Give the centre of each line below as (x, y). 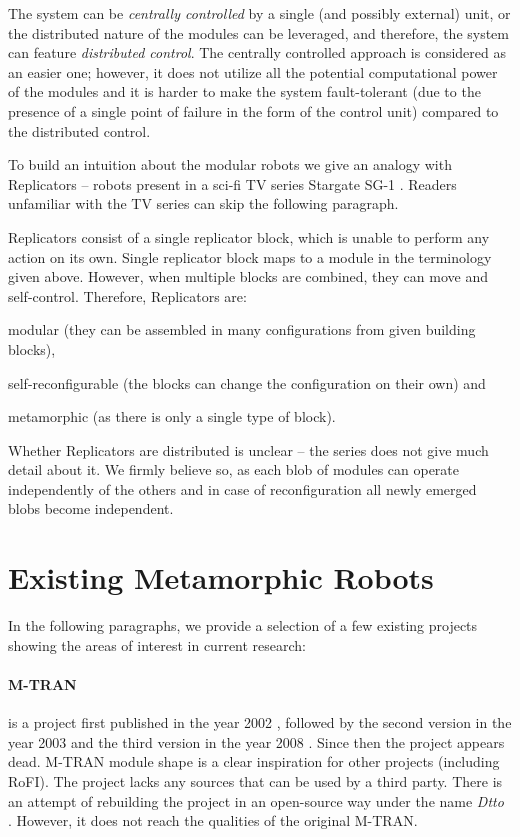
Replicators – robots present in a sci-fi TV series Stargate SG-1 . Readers (232, 183)
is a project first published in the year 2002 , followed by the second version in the (260, 722)
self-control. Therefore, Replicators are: (127, 295)
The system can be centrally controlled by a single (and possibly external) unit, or (259, 13)
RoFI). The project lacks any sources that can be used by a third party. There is (255, 780)
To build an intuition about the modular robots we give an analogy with (230, 164)
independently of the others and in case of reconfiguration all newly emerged (242, 488)
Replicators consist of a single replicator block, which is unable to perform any (249, 236)
